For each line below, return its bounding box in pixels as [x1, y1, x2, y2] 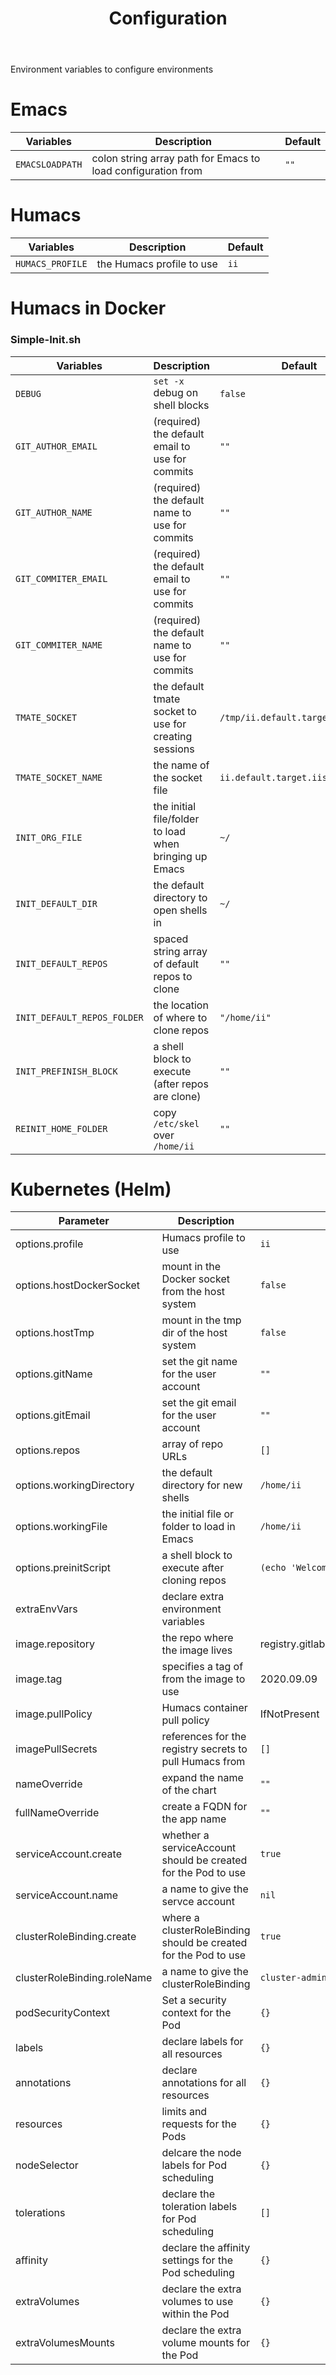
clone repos [153, 1023, 210, 1037]
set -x [153, 375, 185, 387]
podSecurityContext [15, 2006, 111, 2020]
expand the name [161, 1771, 244, 1785]
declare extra [161, 1590, 225, 1604]
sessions [153, 742, 195, 756]
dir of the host [161, 1326, 228, 1340]
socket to [153, 704, 197, 718]
